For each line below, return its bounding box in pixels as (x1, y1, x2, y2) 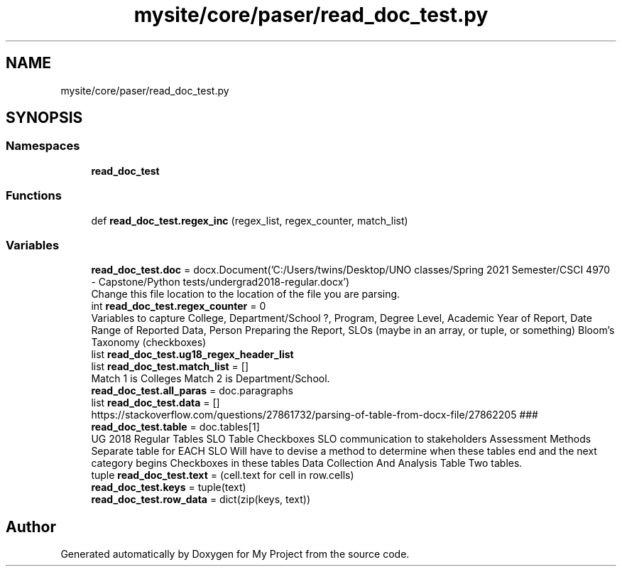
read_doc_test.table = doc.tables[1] (91, 421, 260, 433)
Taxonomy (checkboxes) (91, 336, 207, 349)
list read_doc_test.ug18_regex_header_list (91, 348, 294, 361)
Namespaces (6, 139, 80, 153)
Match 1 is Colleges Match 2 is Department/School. (91, 372, 330, 385)
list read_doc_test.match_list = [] (91, 360, 249, 373)
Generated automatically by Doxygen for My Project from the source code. (60, 548, 410, 561)
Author (6, 517, 56, 536)
